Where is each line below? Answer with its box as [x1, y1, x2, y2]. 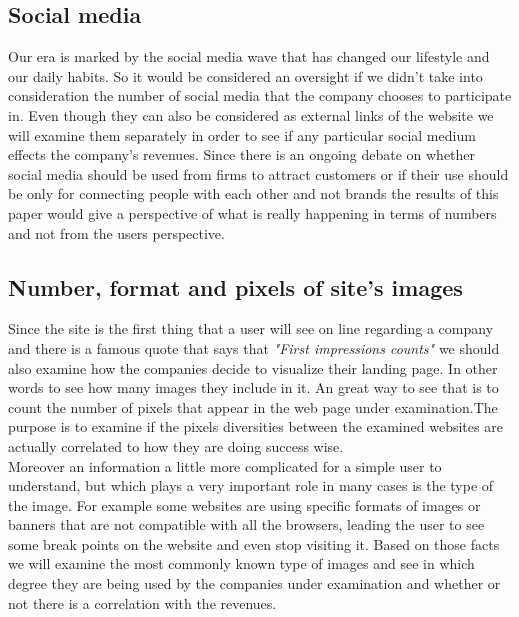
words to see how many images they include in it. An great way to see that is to [8, 377, 499, 398]
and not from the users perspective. [8, 222, 225, 243]
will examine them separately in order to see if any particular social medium [8, 124, 476, 145]
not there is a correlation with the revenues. [8, 592, 277, 613]
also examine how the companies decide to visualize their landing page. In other [8, 357, 498, 378]
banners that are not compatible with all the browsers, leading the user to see [8, 514, 485, 535]
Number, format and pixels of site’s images [8, 271, 463, 302]
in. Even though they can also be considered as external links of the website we [8, 104, 494, 125]
